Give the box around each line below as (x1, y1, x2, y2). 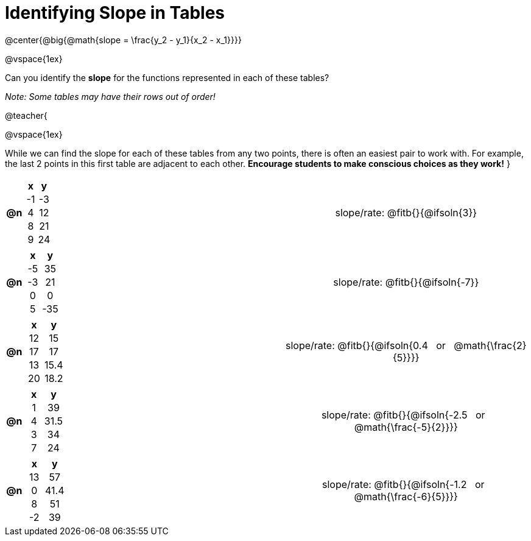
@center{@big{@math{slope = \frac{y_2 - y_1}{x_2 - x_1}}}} (5, 34, 242, 45)
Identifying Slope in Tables (5, 2, 225, 23)
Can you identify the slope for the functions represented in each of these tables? (5, 72, 329, 83)
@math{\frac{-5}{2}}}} (354, 420, 458, 433)
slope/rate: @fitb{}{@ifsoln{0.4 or (285, 339, 446, 352)
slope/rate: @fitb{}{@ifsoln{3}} (335, 206, 477, 219)
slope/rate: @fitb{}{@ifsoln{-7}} (333, 275, 479, 288)
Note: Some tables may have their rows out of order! (5, 91, 216, 102)
